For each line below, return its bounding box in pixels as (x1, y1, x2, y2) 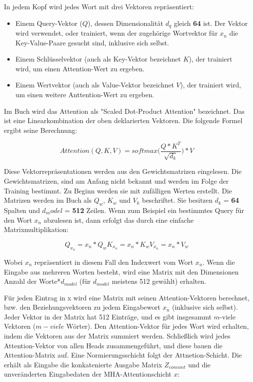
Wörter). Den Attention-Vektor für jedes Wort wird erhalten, (66, 321, 249, 331)
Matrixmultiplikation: (4, 224, 69, 234)
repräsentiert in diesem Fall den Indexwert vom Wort (34, 256, 194, 267)
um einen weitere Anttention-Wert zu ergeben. (15, 89, 155, 100)
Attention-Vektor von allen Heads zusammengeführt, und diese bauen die (4, 340, 223, 350)
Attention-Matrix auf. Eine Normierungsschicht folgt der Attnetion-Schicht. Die (4, 350, 242, 360)
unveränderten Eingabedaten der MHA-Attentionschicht (4, 369, 172, 379)
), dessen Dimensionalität (88, 18, 163, 28)
